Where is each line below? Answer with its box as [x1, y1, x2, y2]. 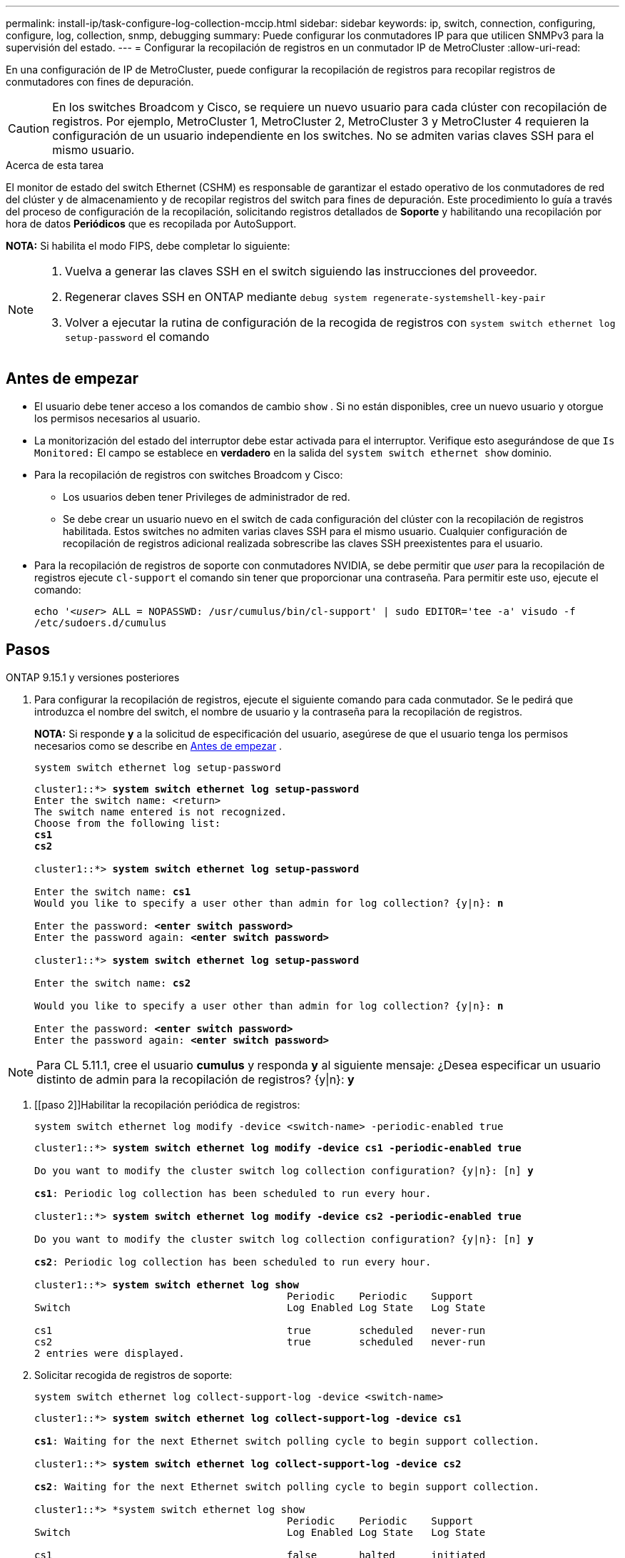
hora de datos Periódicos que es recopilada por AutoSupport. [6, 218, 297, 230]
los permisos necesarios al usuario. [34, 412, 200, 424]
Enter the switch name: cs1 [34, 885, 191, 897]
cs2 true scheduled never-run [34, 1335, 486, 1348]
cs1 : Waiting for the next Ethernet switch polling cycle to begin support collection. [34, 1435, 540, 1447]
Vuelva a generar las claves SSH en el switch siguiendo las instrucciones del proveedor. [65, 264, 537, 278]
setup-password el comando [65, 330, 210, 344]
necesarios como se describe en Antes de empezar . [34, 739, 283, 752]
